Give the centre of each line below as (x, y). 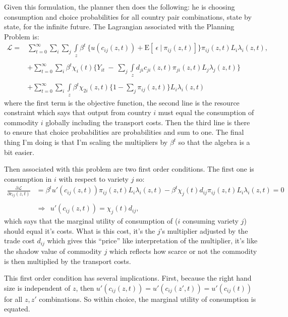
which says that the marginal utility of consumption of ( (91, 221)
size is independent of (37, 287)
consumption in (28, 178)
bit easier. (19, 152)
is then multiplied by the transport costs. (68, 261)
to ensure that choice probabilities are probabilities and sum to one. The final (124, 132)
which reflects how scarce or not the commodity (183, 251)
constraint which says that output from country (78, 112)
